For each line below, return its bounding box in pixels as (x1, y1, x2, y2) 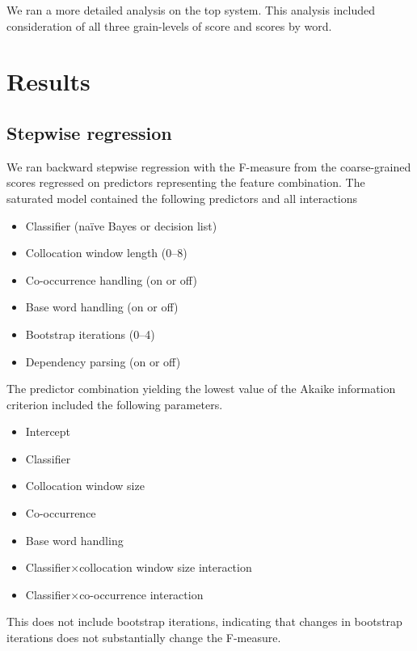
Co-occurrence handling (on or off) (25, 271, 197, 288)
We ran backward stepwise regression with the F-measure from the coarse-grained (6, 158, 411, 175)
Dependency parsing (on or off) (25, 353, 181, 370)
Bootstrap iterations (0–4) (25, 325, 155, 342)
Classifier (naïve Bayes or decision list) (25, 217, 217, 234)
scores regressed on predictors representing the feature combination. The (6, 174, 365, 191)
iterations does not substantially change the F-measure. (6, 629, 281, 646)
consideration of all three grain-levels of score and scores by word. (6, 17, 332, 34)
